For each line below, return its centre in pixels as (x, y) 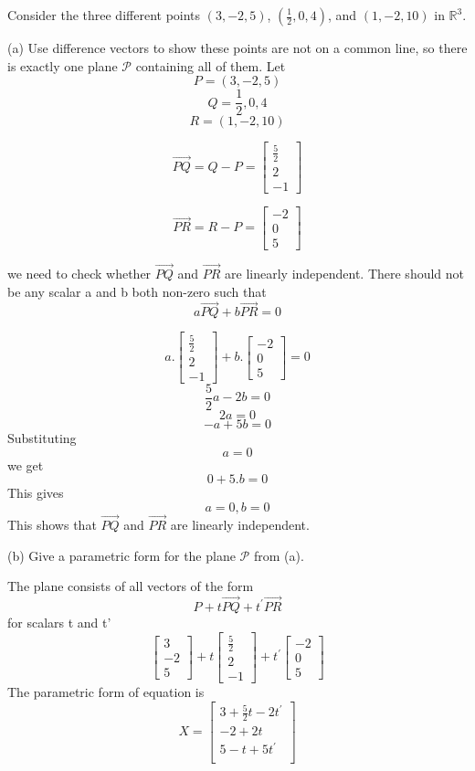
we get (26, 465)
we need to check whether (79, 273)
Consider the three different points (104, 15)
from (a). (279, 555)
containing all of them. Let (211, 65)
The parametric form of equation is (106, 691)
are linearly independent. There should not (345, 273)
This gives (36, 493)
